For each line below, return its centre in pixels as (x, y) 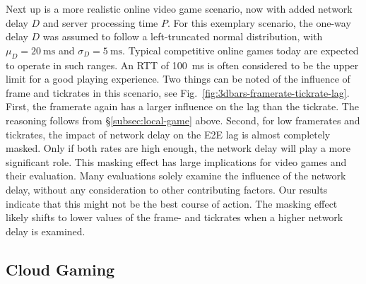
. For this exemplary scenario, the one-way (259, 22)
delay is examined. (46, 231)
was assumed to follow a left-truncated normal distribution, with (183, 36)
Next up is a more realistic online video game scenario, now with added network (179, 8)
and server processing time (100, 22)
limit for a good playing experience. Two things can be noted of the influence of (178, 79)
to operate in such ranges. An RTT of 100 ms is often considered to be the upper (182, 65)
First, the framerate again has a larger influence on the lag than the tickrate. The (182, 106)
